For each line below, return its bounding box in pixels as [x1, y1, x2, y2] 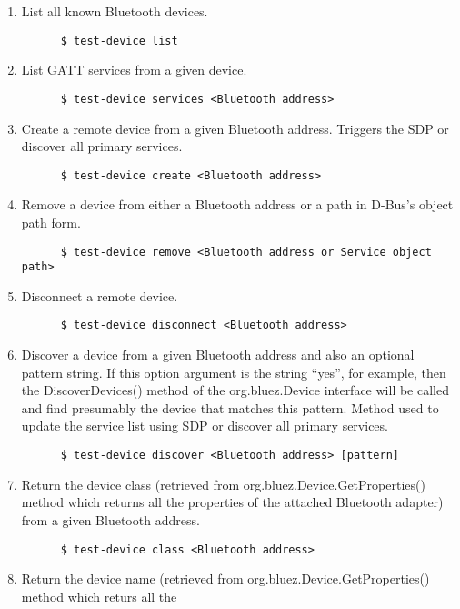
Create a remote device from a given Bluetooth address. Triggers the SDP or [21, 118, 449, 137]
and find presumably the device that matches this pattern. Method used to [21, 398, 439, 417]
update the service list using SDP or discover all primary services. [21, 416, 388, 435]
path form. [21, 212, 81, 231]
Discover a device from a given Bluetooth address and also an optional [21, 345, 415, 364]
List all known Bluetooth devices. [21, 2, 208, 20]
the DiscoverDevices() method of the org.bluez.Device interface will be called [21, 381, 449, 400]
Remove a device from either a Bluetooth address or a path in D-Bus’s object [21, 195, 454, 214]
